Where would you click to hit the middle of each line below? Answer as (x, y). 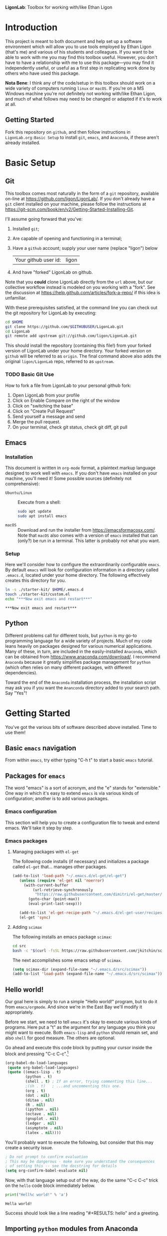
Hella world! (19, 1204)
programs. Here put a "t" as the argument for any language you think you (80, 1027)
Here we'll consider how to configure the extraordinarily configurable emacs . (83, 565)
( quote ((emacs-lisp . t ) (34, 1072)
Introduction (31, 28)
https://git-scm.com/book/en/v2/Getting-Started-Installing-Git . (70, 209)
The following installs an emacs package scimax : (62, 937)
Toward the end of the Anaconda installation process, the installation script (81, 682)
